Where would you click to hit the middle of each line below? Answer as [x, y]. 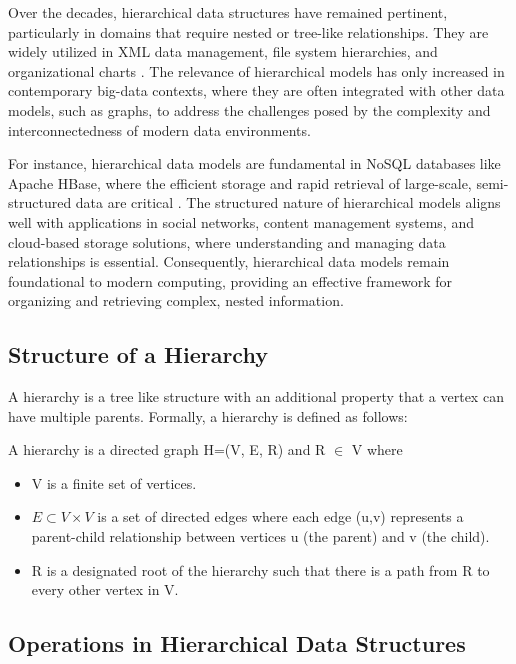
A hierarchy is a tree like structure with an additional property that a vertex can [256, 396]
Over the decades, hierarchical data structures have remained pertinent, [228, 12]
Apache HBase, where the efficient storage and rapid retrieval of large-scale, [240, 182]
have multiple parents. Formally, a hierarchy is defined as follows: [208, 415]
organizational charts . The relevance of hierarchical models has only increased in [256, 70]
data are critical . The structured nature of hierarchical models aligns [288, 202]
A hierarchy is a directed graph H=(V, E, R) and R [167, 449]
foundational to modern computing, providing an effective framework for [230, 280]
